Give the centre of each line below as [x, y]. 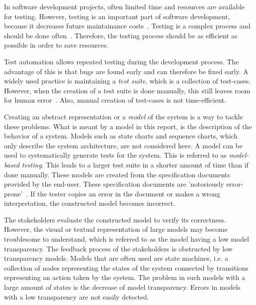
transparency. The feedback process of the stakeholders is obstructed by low [118, 248]
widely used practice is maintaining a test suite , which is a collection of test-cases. [128, 81]
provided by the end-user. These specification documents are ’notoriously [114, 184]
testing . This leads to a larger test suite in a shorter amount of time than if [135, 164]
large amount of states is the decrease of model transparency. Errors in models [122, 287]
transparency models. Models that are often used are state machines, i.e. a [116, 258]
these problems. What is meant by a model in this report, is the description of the [128, 126]
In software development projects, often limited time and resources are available [124, 6]
